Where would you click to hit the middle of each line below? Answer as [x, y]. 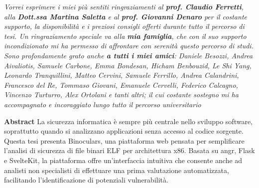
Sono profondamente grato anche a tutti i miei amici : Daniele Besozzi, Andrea [129, 55]
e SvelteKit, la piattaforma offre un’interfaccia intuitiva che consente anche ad [123, 160]
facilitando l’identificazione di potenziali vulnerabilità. [86, 180]
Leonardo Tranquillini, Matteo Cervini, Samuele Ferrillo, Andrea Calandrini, [122, 75]
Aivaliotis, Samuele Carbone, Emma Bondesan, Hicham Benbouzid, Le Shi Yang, [128, 65]
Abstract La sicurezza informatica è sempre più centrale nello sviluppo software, [128, 121]
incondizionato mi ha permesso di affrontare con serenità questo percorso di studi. [129, 46]
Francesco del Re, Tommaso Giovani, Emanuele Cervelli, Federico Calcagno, [121, 85]
